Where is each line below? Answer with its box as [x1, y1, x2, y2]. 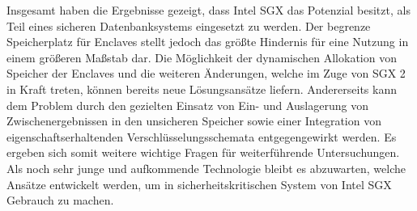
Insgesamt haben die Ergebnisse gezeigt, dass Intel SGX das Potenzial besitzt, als [6, 2, 411, 18]
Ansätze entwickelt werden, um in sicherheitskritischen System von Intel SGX [6, 175, 392, 192]
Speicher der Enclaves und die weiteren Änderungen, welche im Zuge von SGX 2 [6, 65, 406, 82]
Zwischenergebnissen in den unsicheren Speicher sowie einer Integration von [6, 112, 381, 129]
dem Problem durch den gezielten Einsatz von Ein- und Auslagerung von [6, 96, 368, 113]
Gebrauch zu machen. [6, 192, 114, 209]
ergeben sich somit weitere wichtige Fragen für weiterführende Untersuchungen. [6, 144, 400, 161]
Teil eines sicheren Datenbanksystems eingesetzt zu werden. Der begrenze [6, 17, 371, 34]
